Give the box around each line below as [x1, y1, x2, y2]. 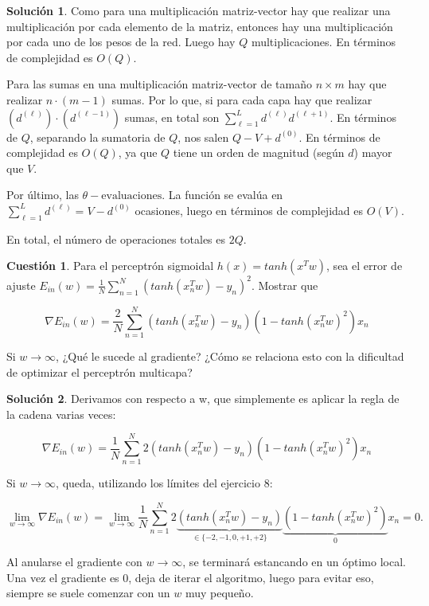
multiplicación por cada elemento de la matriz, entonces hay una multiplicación [6, 18, 393, 34]
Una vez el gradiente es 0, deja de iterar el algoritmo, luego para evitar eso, [6, 569, 374, 585]
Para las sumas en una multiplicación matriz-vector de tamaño [6, 76, 312, 92]
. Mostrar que [251, 276, 318, 293]
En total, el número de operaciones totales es [6, 230, 226, 247]
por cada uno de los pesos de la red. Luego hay [6, 33, 236, 50]
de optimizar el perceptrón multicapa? [6, 363, 193, 380]
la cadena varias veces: [6, 405, 116, 422]
